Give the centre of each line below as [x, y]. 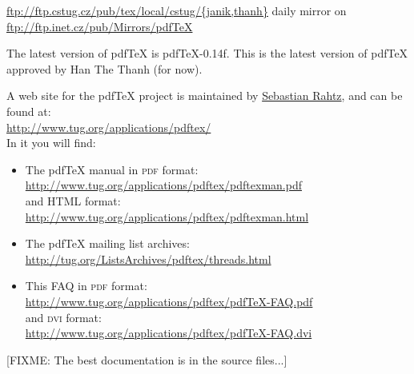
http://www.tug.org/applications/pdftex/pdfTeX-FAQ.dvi [169, 333]
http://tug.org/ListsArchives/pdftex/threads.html [148, 259]
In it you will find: [51, 143]
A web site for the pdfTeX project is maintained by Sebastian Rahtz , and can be [205, 95]
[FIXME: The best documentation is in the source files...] [147, 359]
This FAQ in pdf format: [86, 286]
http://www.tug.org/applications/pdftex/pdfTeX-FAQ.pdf [169, 301]
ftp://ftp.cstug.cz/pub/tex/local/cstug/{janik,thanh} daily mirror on [177, 10]
